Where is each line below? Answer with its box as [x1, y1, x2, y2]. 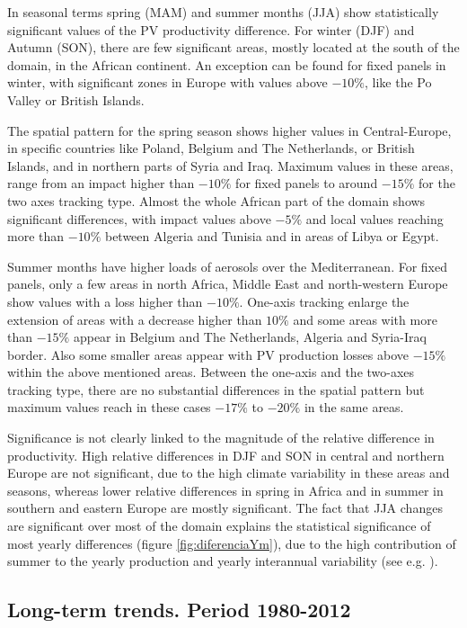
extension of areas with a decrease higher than [7, 310, 262, 328]
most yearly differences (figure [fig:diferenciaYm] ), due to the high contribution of [7, 534, 456, 552]
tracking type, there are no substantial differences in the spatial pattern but [7, 380, 425, 399]
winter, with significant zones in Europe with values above [7, 73, 328, 92]
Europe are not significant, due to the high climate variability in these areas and [7, 463, 450, 482]
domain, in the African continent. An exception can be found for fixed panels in [7, 55, 446, 74]
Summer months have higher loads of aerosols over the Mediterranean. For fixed [7, 256, 447, 275]
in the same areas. [304, 398, 404, 417]
